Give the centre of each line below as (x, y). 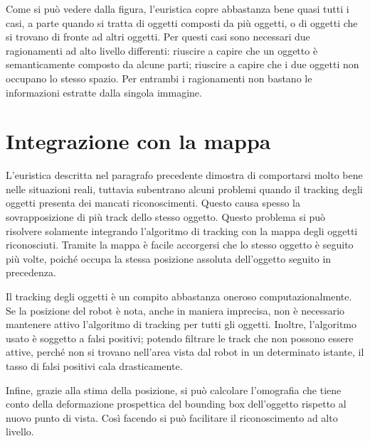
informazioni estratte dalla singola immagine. (104, 92)
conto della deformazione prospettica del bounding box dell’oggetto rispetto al (176, 404)
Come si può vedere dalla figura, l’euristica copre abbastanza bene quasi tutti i (178, 9)
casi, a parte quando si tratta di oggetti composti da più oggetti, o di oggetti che (182, 22)
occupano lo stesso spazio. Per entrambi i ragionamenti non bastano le (159, 78)
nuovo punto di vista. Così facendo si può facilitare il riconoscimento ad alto (172, 417)
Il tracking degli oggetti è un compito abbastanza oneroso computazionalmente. (179, 296)
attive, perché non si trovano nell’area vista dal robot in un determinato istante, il (185, 352)
